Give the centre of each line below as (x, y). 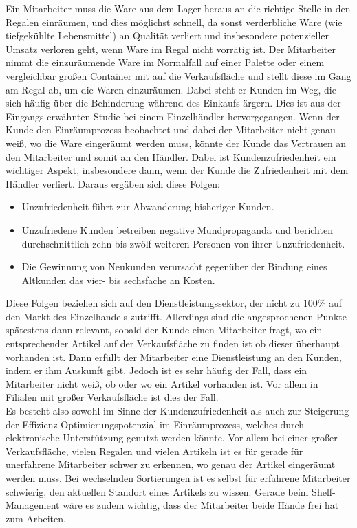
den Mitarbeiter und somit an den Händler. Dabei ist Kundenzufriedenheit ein (171, 156)
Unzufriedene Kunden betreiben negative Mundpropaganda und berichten (177, 229)
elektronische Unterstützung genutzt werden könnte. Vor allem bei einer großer (172, 438)
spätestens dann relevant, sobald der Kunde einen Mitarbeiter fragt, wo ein (164, 330)
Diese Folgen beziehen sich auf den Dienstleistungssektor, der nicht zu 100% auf (174, 303)
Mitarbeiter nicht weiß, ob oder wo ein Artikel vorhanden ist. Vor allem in (162, 383)
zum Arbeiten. (36, 518)
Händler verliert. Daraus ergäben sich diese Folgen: (113, 183)
